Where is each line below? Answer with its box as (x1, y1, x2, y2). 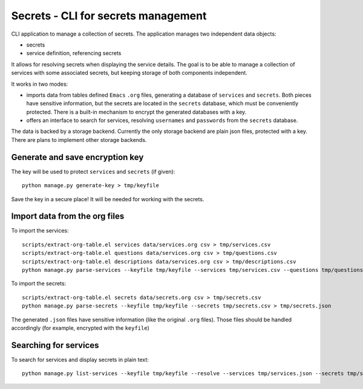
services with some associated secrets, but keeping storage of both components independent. (11, 69, 247, 77)
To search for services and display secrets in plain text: (11, 356, 149, 363)
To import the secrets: (11, 280, 67, 287)
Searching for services (11, 340, 99, 350)
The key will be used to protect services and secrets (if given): (11, 168, 175, 175)
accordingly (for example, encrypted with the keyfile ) (11, 324, 149, 332)
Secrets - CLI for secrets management (11, 9, 207, 22)
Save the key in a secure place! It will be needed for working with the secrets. (11, 195, 204, 202)
